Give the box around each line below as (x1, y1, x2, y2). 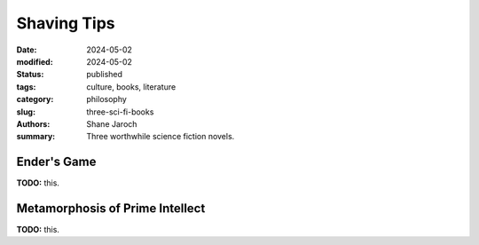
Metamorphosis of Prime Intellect (16, 201, 206, 216)
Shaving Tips (16, 13, 115, 33)
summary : (16, 131, 56, 142)
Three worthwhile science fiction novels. (86, 131, 235, 142)
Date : (16, 44, 37, 55)
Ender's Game (16, 154, 97, 170)
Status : (16, 69, 44, 80)
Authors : (16, 118, 51, 129)
